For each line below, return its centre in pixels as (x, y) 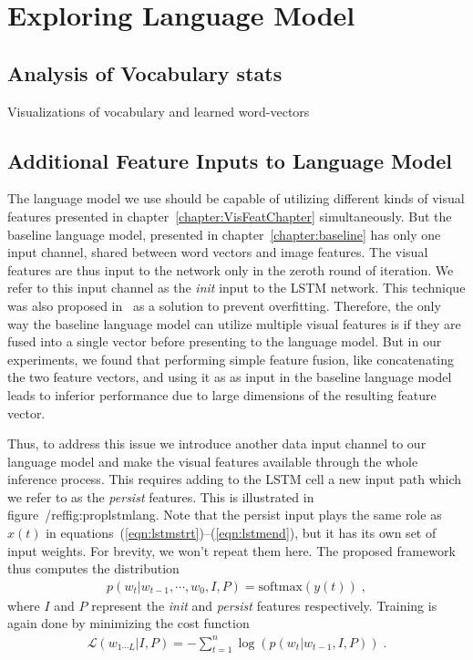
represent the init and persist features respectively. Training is (264, 605)
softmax (280, 587)
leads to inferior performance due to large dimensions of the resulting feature (222, 394)
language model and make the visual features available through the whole (213, 461)
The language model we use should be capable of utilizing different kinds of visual (236, 198)
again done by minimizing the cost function (129, 623)
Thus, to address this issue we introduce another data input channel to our (217, 443)
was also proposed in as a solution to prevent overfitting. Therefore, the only (224, 305)
